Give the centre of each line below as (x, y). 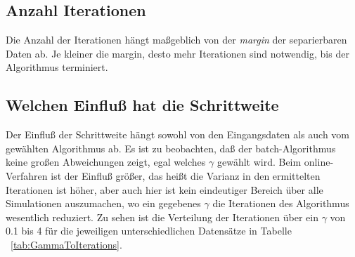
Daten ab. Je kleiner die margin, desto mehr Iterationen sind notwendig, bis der (177, 53)
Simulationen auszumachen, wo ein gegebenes (103, 203)
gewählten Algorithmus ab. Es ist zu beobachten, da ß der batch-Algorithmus (171, 148)
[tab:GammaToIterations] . (66, 244)
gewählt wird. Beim (259, 162)
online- (319, 162)
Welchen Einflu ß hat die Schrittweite (142, 105)
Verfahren (27, 175)
